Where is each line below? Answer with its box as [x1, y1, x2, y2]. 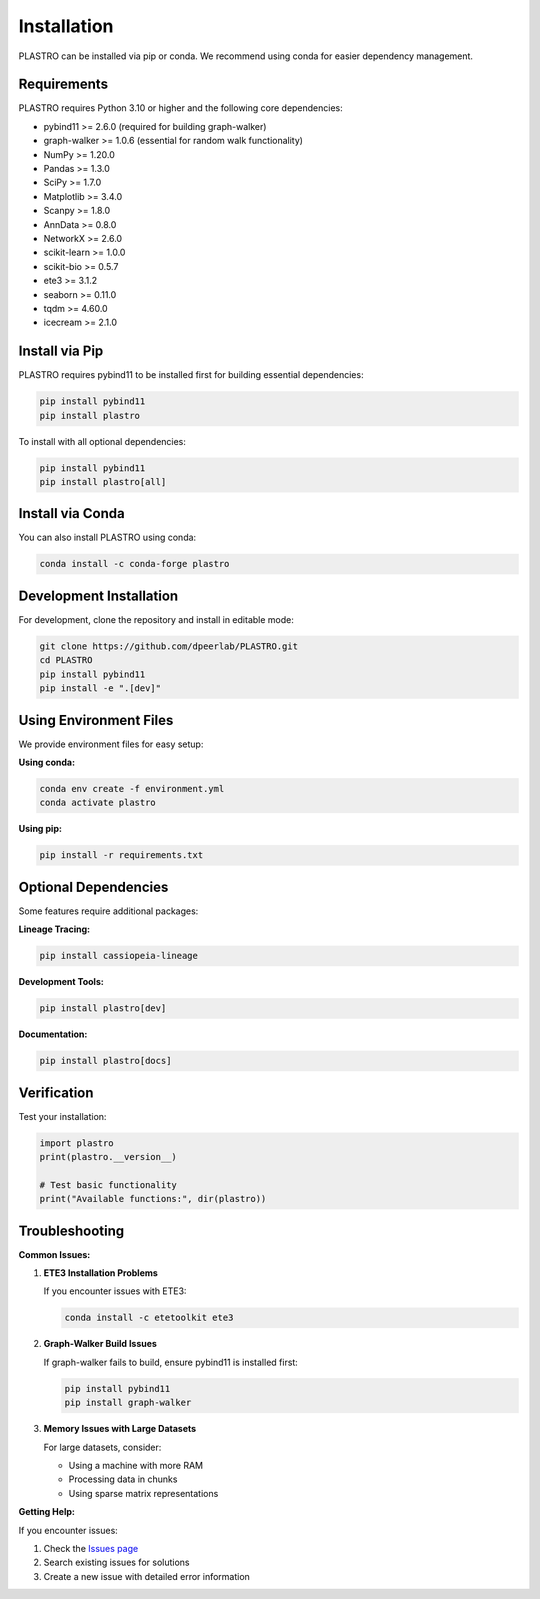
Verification [18, 1084, 94, 1101]
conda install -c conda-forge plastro [39, 558, 230, 570]
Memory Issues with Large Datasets [43, 1423, 197, 1435]
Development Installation [18, 587, 179, 604]
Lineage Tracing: [18, 923, 90, 935]
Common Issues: [18, 1248, 91, 1260]
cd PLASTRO [39, 655, 93, 666]
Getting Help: [18, 1506, 75, 1518]
